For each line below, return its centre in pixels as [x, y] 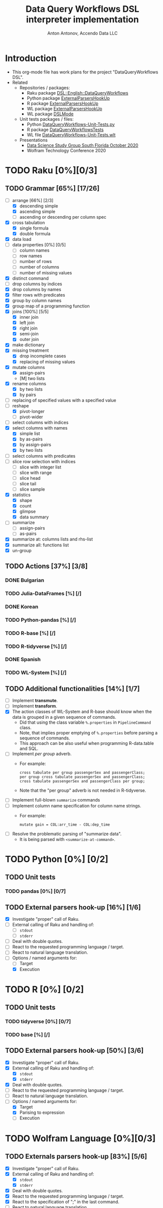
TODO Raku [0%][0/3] [51, 170]
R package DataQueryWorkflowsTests [65, 130]
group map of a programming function [51, 306]
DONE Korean [22, 606]
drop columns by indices [37, 284]
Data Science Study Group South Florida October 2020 [82, 145]
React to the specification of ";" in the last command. [66, 1202]
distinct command [30, 278]
